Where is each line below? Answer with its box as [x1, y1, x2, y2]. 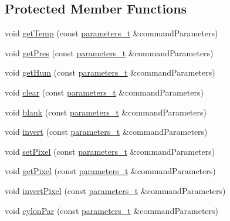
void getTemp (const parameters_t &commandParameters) [5, 27, 218, 39]
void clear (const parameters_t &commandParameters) [5, 86, 204, 98]
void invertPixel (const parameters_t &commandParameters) [5, 184, 226, 196]
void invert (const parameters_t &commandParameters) [5, 125, 208, 138]
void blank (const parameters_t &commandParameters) [5, 106, 207, 118]
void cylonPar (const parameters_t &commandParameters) [5, 204, 219, 216]
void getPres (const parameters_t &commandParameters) [5, 46, 214, 59]
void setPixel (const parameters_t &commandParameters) [5, 145, 215, 157]
